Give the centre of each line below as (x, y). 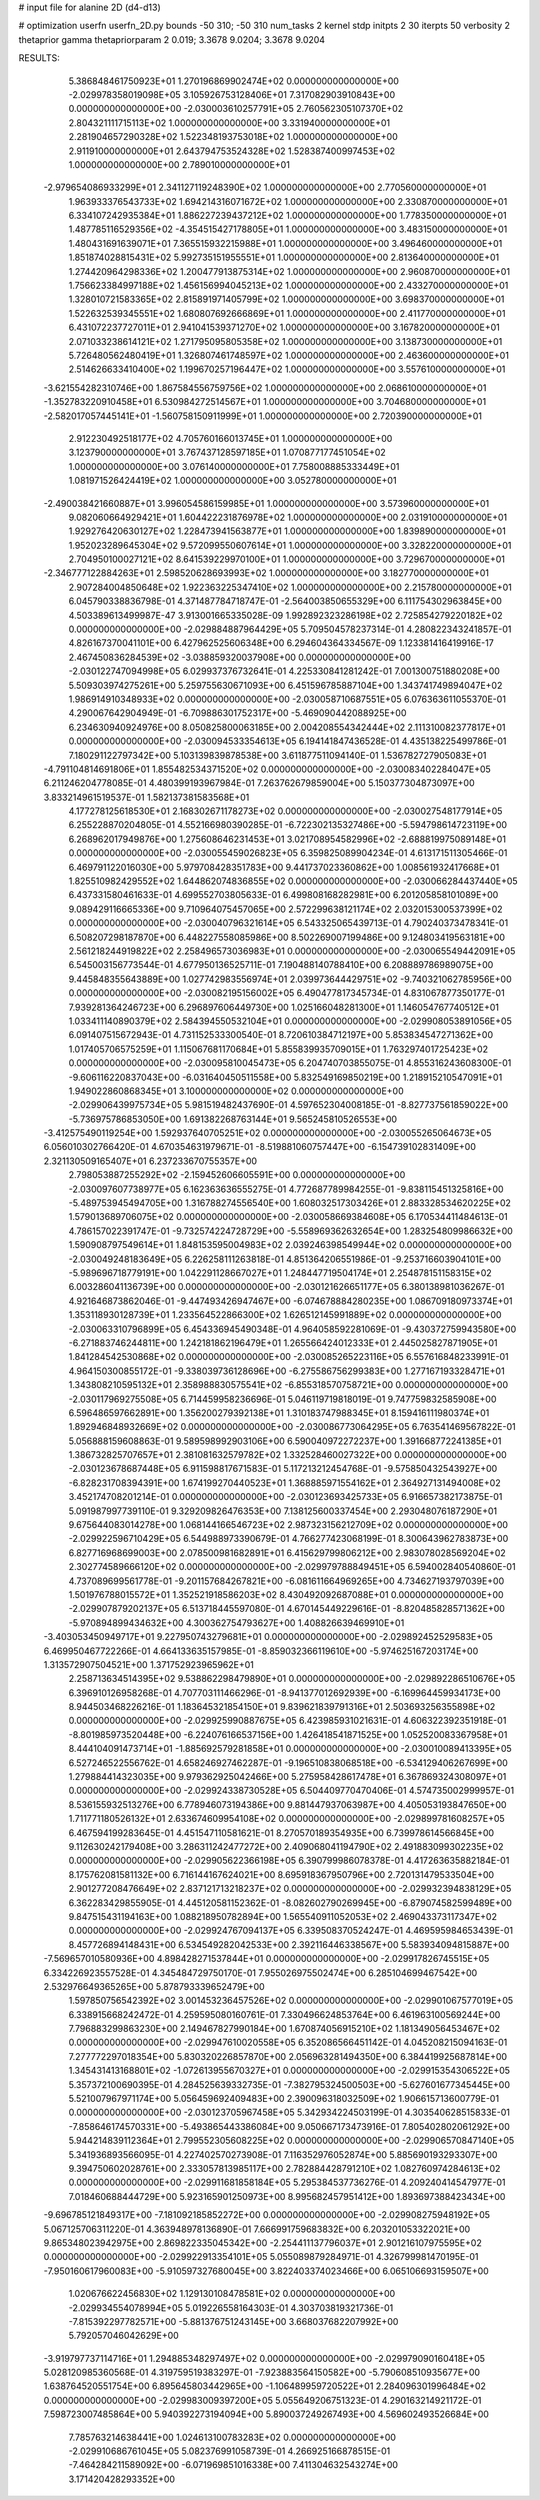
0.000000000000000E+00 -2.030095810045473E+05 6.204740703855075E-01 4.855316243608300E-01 (290, 1063)
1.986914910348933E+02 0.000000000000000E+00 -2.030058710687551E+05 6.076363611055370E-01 (287, 699)
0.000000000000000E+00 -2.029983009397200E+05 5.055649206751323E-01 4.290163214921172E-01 (262, 2400)
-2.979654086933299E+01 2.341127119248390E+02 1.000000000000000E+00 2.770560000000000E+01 (265, 187)
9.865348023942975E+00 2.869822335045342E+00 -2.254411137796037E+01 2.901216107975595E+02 (262, 2242)
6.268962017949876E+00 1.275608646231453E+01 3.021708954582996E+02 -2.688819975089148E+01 (287, 839)
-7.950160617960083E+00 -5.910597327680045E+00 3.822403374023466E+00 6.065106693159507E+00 (266, 2271)
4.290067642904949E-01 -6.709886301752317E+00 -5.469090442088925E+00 (237, 713)
